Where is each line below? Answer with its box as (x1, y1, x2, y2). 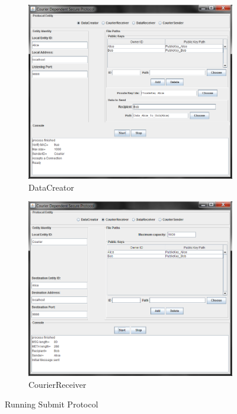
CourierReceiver (28, 378, 87, 390)
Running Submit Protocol (5, 398, 98, 410)
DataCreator (28, 181, 74, 193)
